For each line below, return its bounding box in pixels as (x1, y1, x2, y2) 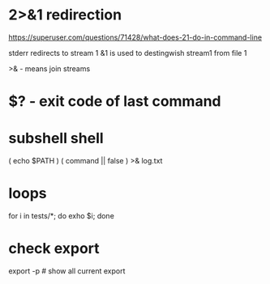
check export (8, 239, 100, 258)
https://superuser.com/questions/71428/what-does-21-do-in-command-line (8, 32, 262, 42)
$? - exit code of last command (8, 92, 221, 111)
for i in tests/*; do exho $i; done (8, 211, 115, 220)
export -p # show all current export (8, 265, 126, 276)
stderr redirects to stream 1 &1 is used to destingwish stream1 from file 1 (8, 48, 247, 57)
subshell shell (8, 129, 104, 147)
